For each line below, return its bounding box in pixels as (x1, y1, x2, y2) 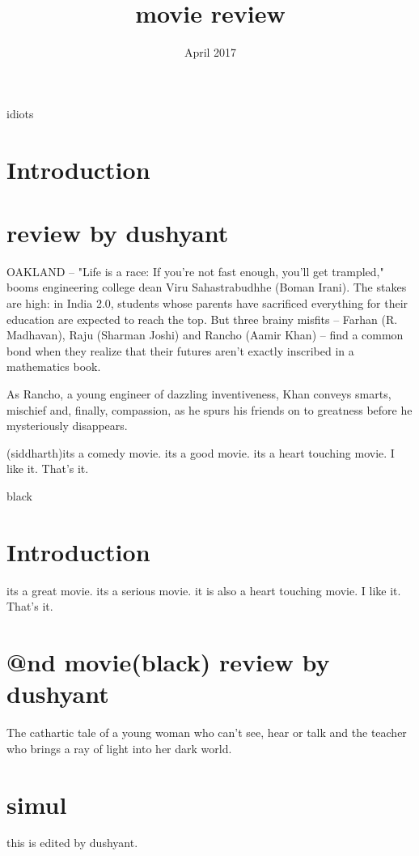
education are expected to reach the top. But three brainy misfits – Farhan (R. (6, 310, 398, 327)
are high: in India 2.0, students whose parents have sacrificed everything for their (6, 295, 408, 311)
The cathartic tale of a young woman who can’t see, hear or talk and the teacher (6, 724, 407, 741)
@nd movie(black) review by (6, 645, 330, 679)
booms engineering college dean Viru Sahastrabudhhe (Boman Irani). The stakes (6, 279, 407, 296)
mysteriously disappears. (6, 417, 128, 434)
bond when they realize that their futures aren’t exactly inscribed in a (6, 342, 354, 359)
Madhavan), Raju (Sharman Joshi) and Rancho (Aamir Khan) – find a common (6, 326, 404, 343)
